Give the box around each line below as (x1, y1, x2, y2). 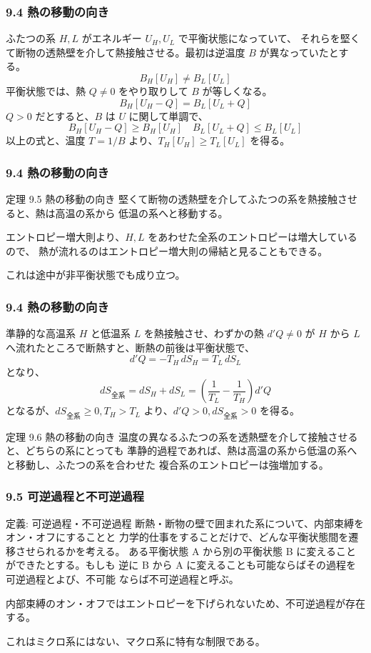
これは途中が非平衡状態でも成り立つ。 (6, 267, 185, 282)
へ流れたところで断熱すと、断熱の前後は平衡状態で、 (6, 339, 255, 354)
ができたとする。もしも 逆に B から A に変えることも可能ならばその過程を (6, 557, 356, 572)
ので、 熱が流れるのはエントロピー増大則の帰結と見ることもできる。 (6, 243, 328, 258)
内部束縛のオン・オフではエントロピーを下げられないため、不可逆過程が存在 (6, 595, 365, 610)
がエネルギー (81, 31, 142, 46)
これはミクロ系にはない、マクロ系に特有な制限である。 (6, 633, 265, 648)
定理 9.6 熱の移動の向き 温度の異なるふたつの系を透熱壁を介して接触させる (6, 429, 358, 444)
